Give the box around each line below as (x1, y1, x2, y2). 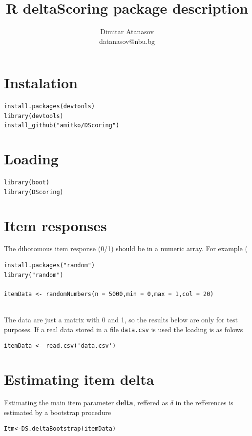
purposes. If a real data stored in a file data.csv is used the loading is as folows (4, 324, 243, 334)
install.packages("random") (4, 262, 95, 269)
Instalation (4, 73, 78, 93)
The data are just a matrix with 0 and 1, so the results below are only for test (4, 315, 238, 325)
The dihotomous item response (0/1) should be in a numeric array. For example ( (4, 243, 248, 254)
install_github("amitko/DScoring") (4, 122, 120, 129)
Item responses (4, 215, 107, 235)
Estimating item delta (4, 369, 154, 389)
